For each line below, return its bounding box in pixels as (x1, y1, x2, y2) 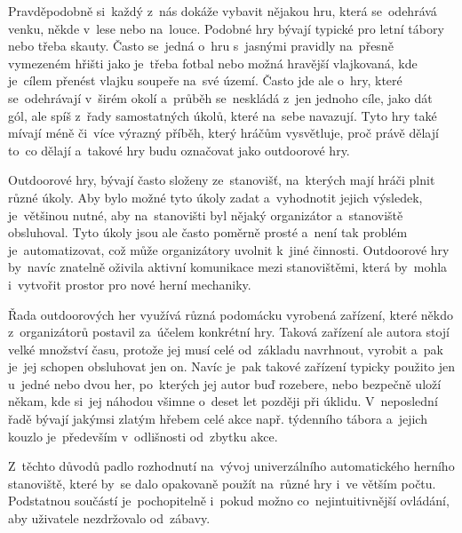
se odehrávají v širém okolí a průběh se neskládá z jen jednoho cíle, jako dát (8, 88, 433, 107)
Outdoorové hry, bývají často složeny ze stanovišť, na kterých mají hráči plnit (8, 171, 435, 189)
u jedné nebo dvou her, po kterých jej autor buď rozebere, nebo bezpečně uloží (8, 374, 442, 393)
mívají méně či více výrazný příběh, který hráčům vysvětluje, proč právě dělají (8, 123, 439, 142)
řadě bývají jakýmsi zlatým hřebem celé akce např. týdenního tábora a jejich (8, 410, 427, 428)
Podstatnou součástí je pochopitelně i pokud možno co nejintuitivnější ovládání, (8, 491, 450, 510)
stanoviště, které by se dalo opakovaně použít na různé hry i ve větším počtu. (8, 473, 436, 492)
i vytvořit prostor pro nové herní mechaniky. (8, 274, 251, 293)
